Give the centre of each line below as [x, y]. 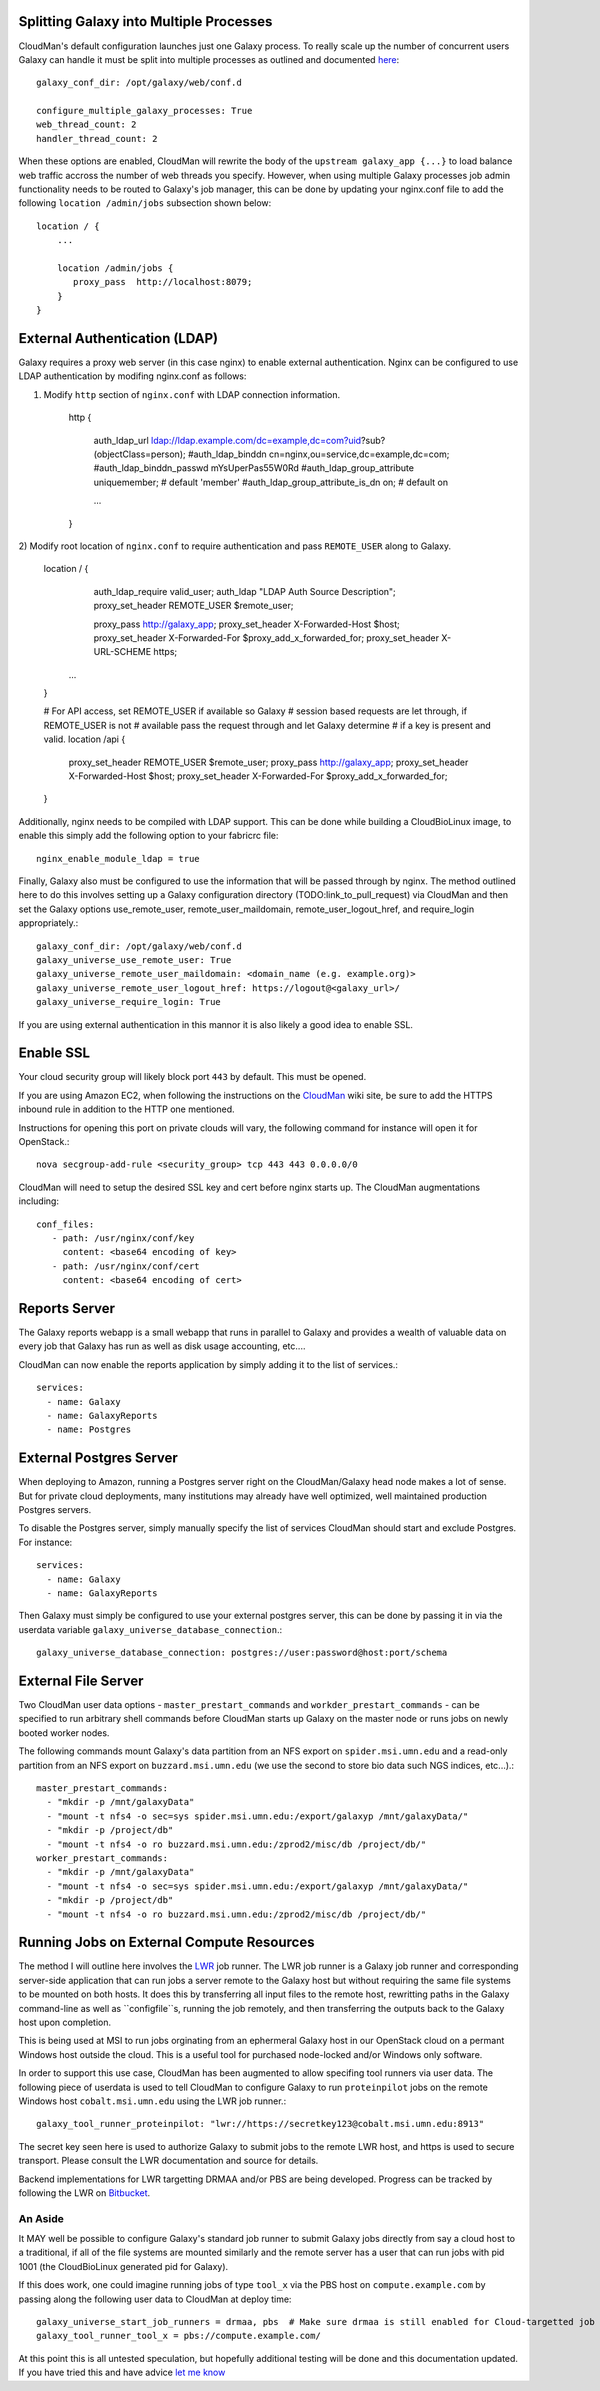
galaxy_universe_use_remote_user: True [134, 959]
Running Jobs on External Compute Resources [166, 1942]
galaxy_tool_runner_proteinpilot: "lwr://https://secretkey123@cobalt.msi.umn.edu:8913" [260, 2124]
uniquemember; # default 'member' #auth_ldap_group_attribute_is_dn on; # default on [271, 482]
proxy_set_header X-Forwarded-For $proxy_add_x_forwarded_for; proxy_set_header [266, 637]
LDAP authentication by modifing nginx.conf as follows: [132, 376]
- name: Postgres [89, 1429]
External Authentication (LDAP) [118, 338]
